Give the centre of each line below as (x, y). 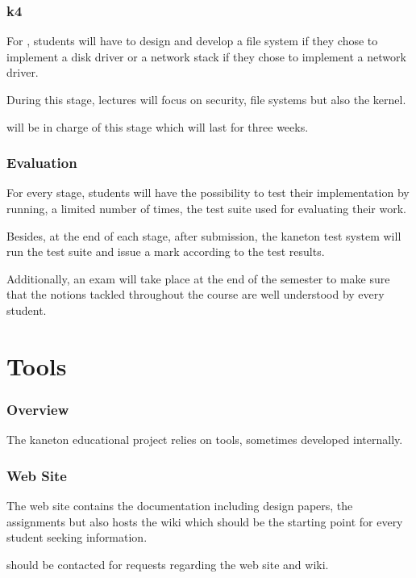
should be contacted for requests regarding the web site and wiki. (168, 564)
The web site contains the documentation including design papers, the (180, 505)
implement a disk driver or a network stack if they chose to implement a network (206, 56)
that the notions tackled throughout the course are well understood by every (196, 294)
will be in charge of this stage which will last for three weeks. (158, 126)
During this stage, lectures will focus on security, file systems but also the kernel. (206, 99)
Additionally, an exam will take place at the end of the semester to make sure (198, 278)
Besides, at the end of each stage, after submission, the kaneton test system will (204, 235)
